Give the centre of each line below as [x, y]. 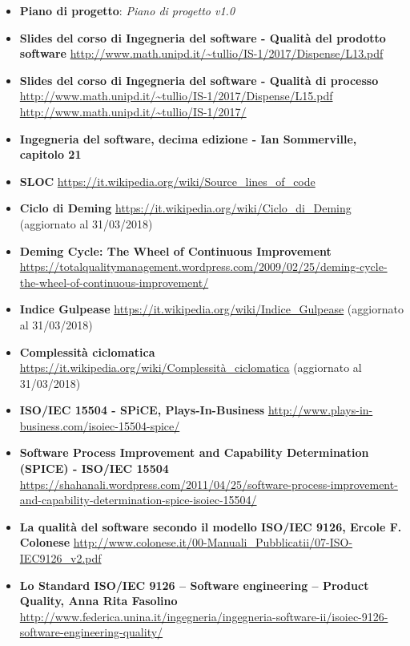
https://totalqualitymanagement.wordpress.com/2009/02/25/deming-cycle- [203, 266]
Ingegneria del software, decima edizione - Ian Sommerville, [188, 138]
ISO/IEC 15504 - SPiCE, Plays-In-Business [142, 410]
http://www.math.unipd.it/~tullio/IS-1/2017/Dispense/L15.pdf [176, 96]
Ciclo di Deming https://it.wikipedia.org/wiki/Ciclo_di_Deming [185, 208]
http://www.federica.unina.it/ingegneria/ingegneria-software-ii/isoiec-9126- [204, 616]
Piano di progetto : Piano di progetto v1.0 [127, 10]
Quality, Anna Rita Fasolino [98, 601]
